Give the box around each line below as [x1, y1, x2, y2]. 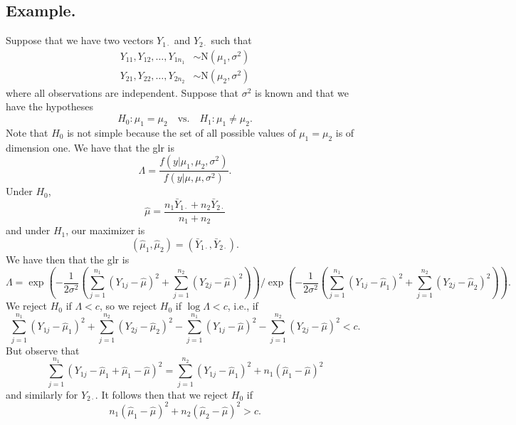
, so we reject [99, 298, 157, 313]
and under [6, 223, 51, 238]
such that [211, 33, 252, 48]
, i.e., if [227, 298, 258, 313]
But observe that [6, 342, 80, 357]
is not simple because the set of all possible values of [67, 125, 296, 140]
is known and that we [255, 85, 349, 100]
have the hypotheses [6, 99, 94, 114]
